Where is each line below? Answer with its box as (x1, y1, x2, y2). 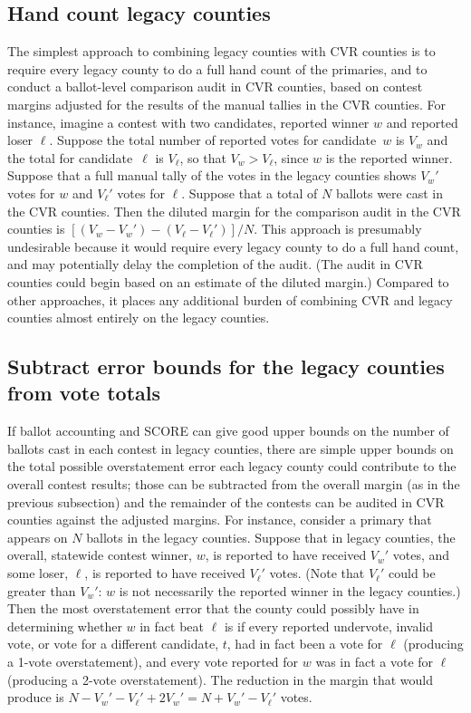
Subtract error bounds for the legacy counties (7, 352, 445, 381)
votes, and (392, 545, 450, 564)
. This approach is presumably (254, 219, 422, 238)
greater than (7, 581, 76, 600)
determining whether (7, 616, 122, 635)
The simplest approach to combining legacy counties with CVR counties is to (7, 42, 436, 61)
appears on (7, 527, 68, 546)
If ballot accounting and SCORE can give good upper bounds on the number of (7, 421, 449, 440)
